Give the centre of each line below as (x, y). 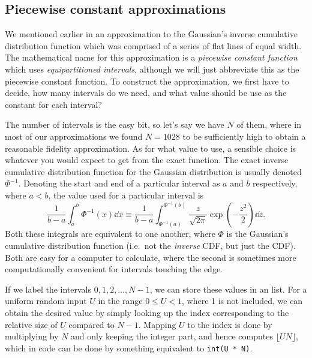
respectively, (275, 183)
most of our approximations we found (74, 136)
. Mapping (157, 324)
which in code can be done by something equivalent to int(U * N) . (129, 348)
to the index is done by (230, 324)
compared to (91, 324)
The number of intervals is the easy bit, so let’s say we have (115, 124)
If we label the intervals (48, 289)
